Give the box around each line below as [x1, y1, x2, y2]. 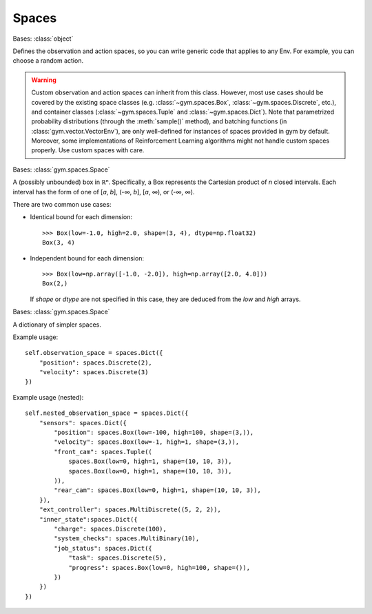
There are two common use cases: [12, 201, 112, 209]
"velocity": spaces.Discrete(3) [39, 369, 149, 376]
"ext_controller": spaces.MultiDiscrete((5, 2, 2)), [39, 506, 222, 513]
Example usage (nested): [12, 393, 84, 401]
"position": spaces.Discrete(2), [39, 358, 153, 367]
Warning [31, 76, 56, 84]
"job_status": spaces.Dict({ [54, 544, 153, 552]
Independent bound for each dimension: [30, 254, 145, 262]
